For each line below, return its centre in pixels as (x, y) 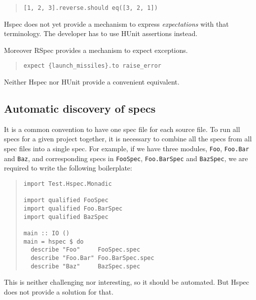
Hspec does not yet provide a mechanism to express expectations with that (116, 23)
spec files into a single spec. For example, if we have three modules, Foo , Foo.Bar (127, 149)
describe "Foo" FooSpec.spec (86, 250)
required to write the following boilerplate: (68, 168)
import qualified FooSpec (66, 200)
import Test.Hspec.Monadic (68, 184)
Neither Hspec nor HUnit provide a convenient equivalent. (92, 82)
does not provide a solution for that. (59, 291)
